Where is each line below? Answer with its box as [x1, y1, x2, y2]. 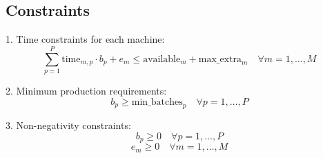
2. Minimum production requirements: [6, 83, 167, 97]
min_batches [131, 97, 183, 107]
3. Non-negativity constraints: [6, 118, 131, 132]
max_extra [198, 54, 242, 64]
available [143, 54, 181, 64]
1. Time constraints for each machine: [6, 32, 165, 46]
